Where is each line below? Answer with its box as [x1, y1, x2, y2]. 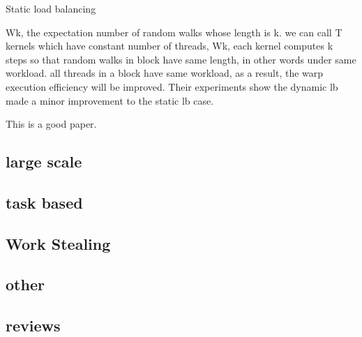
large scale [6, 151, 82, 172]
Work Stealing [6, 232, 111, 254]
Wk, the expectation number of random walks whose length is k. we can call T [6, 24, 342, 39]
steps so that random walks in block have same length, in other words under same [6, 52, 356, 66]
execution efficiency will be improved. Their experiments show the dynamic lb [6, 79, 338, 93]
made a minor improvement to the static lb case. [6, 93, 214, 107]
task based [6, 191, 83, 213]
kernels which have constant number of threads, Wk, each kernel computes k [6, 38, 333, 53]
